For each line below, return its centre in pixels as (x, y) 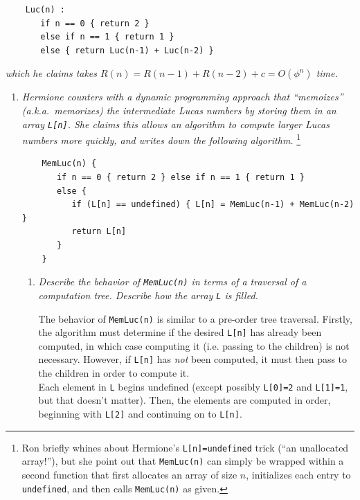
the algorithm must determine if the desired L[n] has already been (180, 332)
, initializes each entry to (298, 474)
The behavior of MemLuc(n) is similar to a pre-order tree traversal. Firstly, (195, 318)
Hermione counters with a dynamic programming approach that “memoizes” (182, 97)
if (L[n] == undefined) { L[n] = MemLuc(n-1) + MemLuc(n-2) (213, 205)
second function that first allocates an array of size (129, 474)
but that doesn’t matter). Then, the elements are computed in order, (184, 400)
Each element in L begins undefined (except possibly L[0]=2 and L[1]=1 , (193, 386)
